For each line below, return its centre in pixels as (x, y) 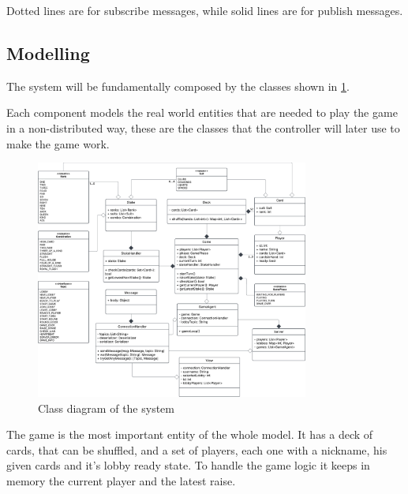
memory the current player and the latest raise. (121, 480)
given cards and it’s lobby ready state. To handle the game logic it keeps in (188, 465)
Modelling (48, 52)
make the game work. (58, 143)
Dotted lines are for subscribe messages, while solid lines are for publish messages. (205, 10)
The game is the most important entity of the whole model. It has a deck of (190, 434)
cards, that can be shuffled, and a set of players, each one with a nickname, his (197, 449)
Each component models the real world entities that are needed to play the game (202, 112)
